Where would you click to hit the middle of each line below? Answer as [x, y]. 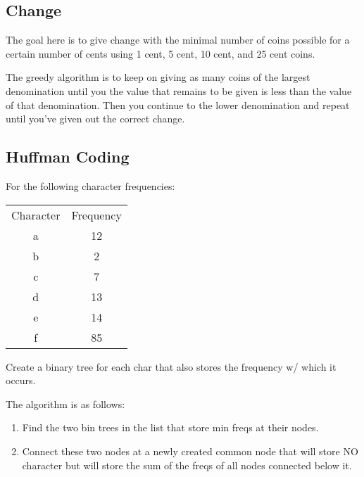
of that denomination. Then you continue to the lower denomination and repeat [178, 104]
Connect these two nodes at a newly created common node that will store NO [190, 451]
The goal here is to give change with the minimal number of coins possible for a [178, 40]
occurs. [21, 380]
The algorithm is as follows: [65, 403]
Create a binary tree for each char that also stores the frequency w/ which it [171, 366]
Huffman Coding [68, 157]
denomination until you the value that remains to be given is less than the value [179, 90]
